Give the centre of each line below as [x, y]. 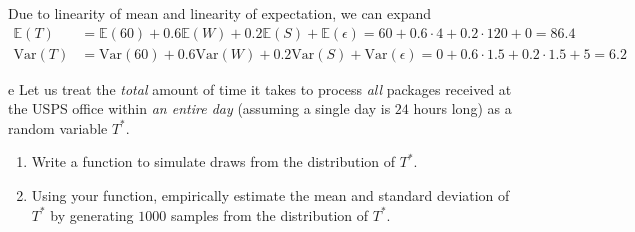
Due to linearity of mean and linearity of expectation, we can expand [220, 13]
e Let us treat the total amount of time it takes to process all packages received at [260, 88]
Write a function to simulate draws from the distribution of [213, 161]
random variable [58, 127]
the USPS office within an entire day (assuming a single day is [199, 108]
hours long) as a [462, 108]
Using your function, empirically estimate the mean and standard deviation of [270, 195]
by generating [92, 214]
